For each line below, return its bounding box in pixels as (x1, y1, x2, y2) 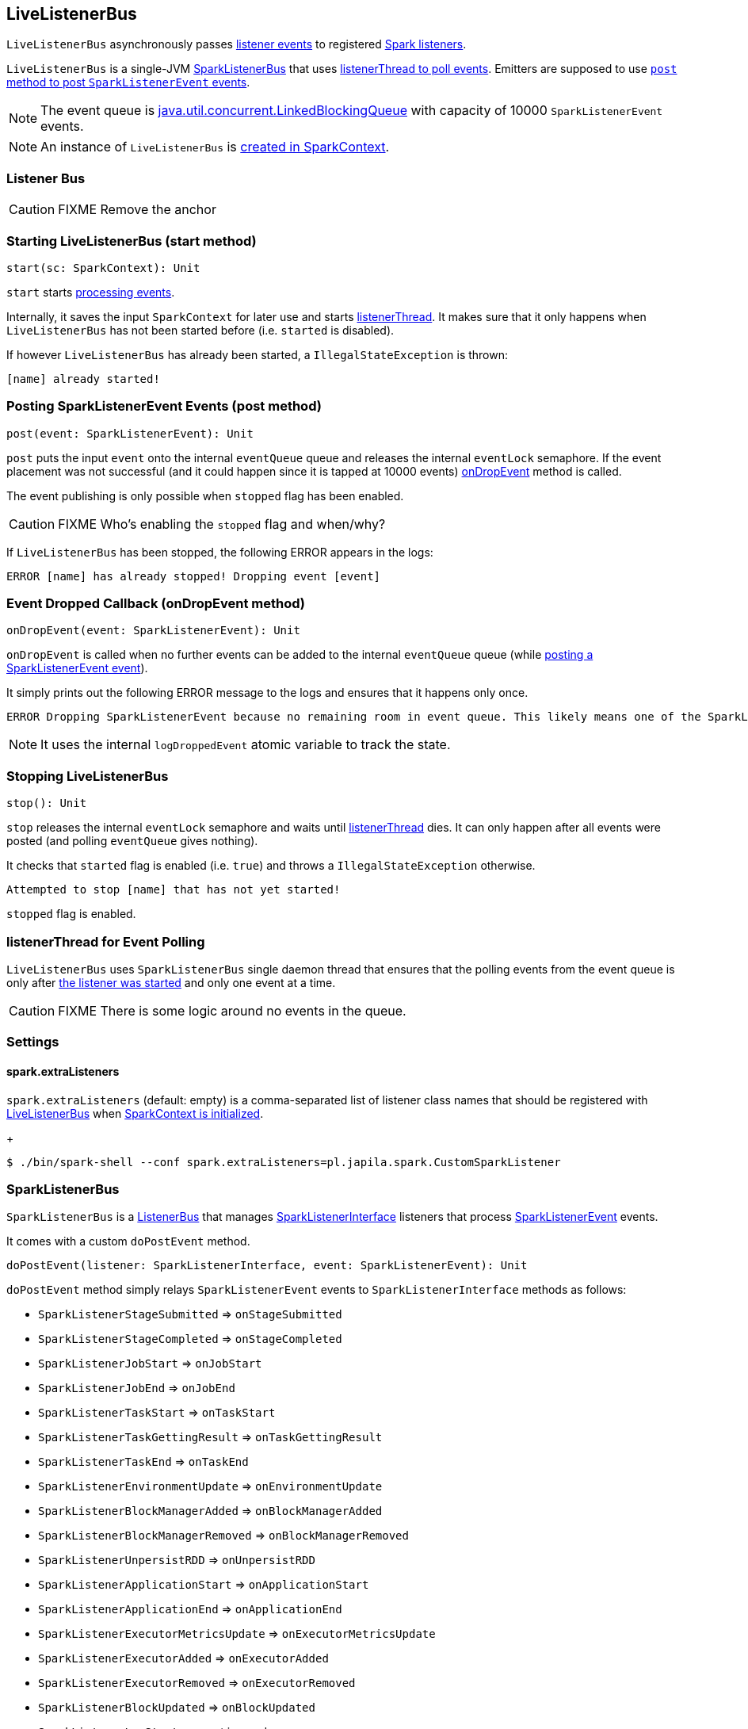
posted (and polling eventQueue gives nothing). (6, 834, 258, 848)
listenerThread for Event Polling (6, 933, 205, 950)
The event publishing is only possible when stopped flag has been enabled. (6, 488, 404, 503)
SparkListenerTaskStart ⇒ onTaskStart (38, 1406, 276, 1420)
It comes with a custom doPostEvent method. (6, 1234, 250, 1249)
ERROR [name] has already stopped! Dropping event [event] (6, 569, 381, 583)
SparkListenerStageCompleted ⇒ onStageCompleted (38, 1332, 342, 1346)
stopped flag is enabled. (6, 907, 136, 921)
